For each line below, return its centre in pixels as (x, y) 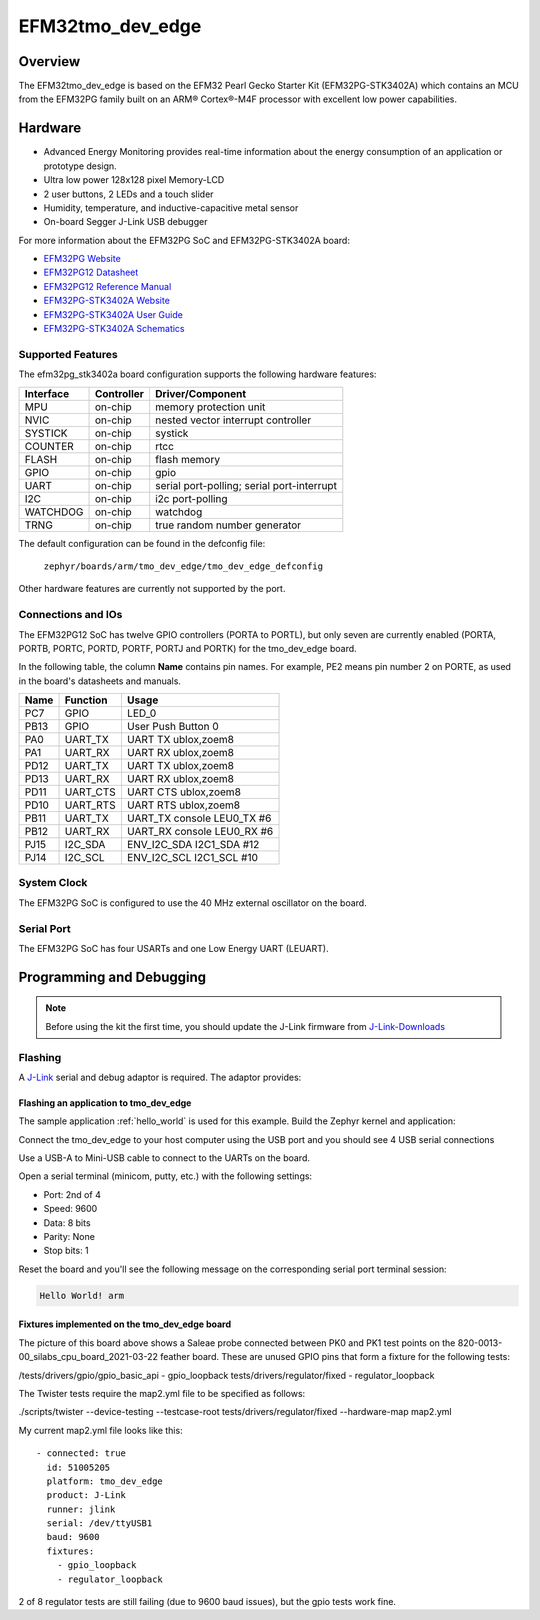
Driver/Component (201, 393)
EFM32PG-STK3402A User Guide (113, 314)
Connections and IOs (70, 615)
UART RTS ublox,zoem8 (183, 805)
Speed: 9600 (70, 1209)
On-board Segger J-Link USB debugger (125, 222)
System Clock (53, 883)
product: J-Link (86, 1495)
